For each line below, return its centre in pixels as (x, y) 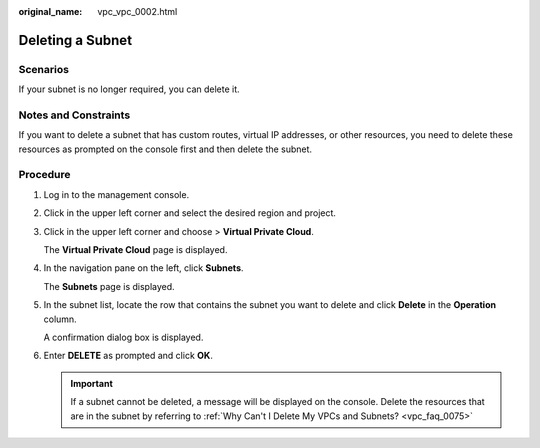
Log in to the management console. (116, 194)
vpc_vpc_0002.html (137, 11)
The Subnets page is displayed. (109, 286)
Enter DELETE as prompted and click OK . (128, 356)
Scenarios (44, 69)
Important (92, 383)
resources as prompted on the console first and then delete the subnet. (165, 149)
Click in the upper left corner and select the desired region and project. (190, 213)
